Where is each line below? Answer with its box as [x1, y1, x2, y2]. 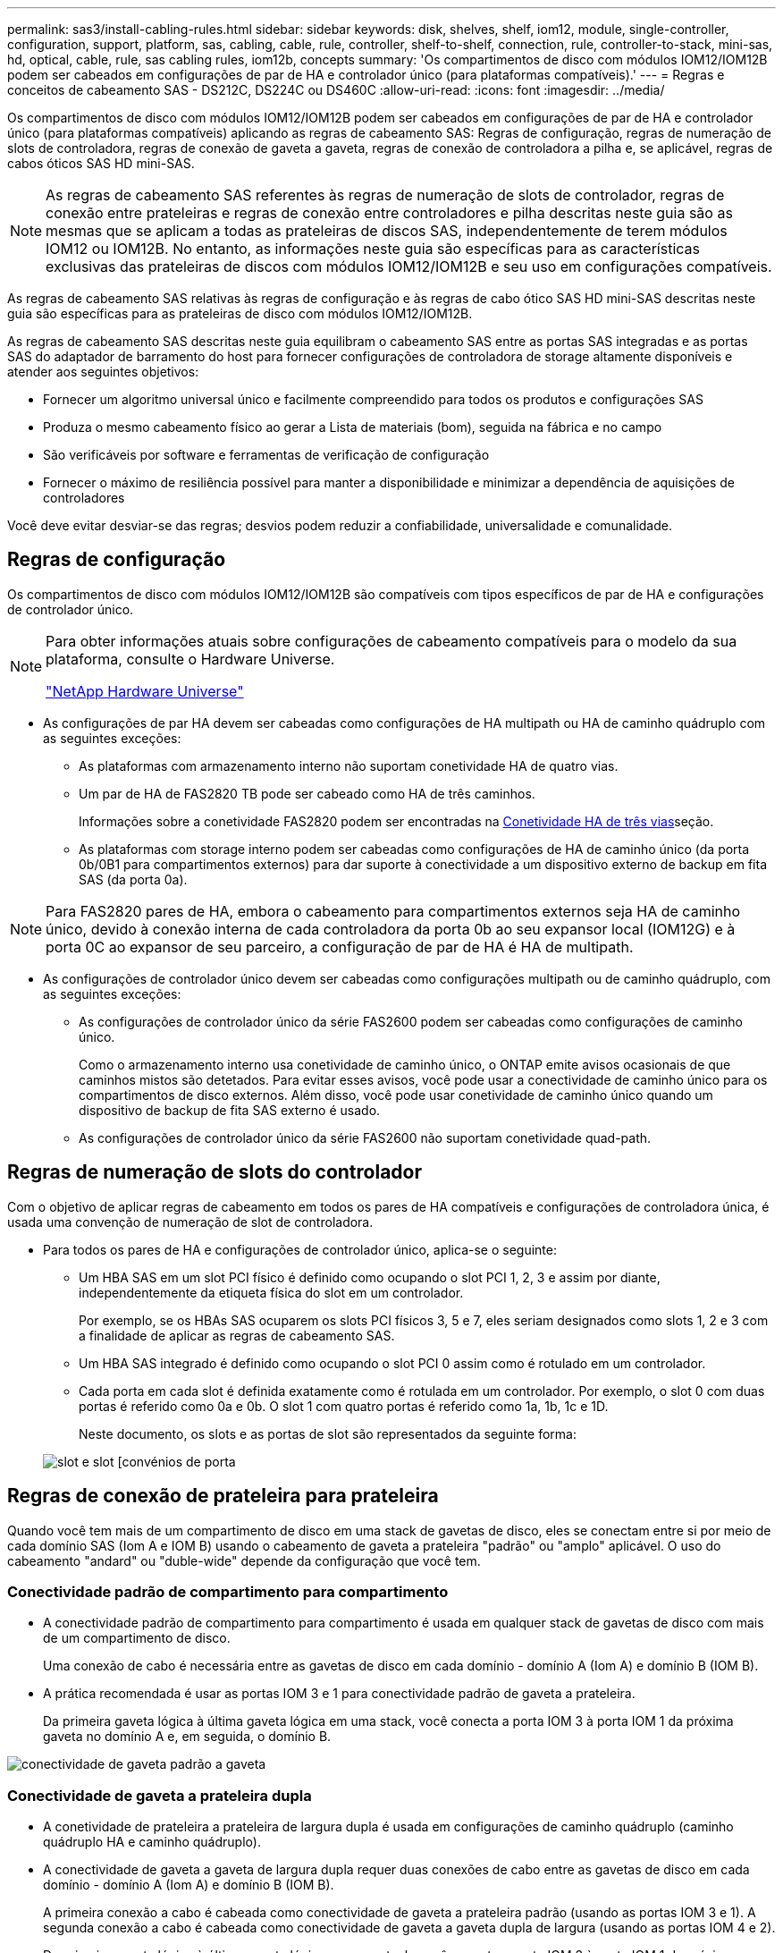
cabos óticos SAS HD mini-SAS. [7, 156, 195, 171]
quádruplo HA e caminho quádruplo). [43, 1834, 261, 1850]
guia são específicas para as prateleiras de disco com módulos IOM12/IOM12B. [7, 306, 473, 321]
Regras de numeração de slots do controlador [7, 1161, 422, 1184]
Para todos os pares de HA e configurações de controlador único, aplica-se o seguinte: [43, 1241, 557, 1257]
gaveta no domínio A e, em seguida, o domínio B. [43, 1729, 332, 1745]
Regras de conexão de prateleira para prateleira [7, 1484, 439, 1508]
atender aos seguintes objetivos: [7, 364, 199, 379]
